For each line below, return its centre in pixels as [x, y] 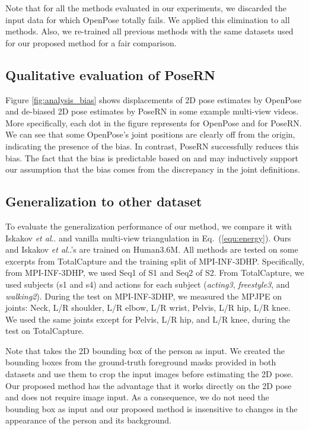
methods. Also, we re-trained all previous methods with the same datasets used [149, 31]
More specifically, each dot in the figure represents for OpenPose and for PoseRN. [154, 122]
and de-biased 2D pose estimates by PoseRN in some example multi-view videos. [152, 111]
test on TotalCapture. [45, 331]
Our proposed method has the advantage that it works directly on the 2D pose [149, 385]
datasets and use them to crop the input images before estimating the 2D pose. [149, 374]
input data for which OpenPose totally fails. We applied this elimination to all [148, 19]
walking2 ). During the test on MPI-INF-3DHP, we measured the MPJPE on [144, 296]
